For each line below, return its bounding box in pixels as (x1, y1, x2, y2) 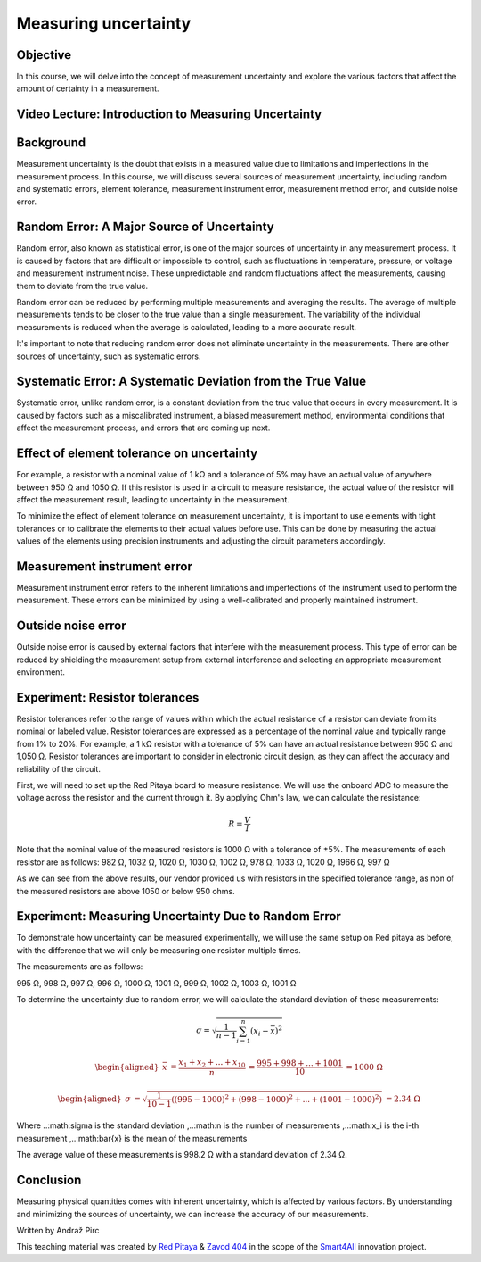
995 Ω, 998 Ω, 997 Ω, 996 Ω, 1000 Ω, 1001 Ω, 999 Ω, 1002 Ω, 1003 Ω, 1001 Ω (16, 977, 297, 988)
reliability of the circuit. (16, 763, 102, 774)
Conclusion (16, 1173, 82, 1188)
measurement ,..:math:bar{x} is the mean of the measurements (16, 1133, 248, 1143)
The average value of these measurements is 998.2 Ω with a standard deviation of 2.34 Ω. (16, 1150, 347, 1160)
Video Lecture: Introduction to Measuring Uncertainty (16, 107, 322, 122)
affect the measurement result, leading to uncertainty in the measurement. (16, 494, 289, 504)
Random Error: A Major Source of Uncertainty (16, 220, 275, 235)
